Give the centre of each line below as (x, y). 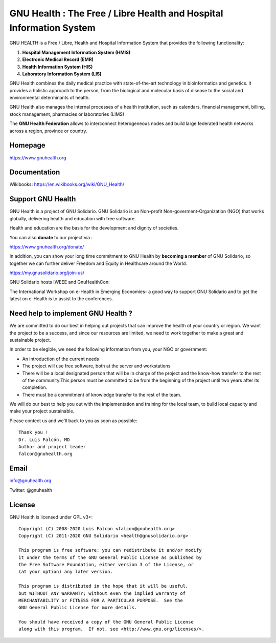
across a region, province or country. (48, 131)
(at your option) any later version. (66, 572)
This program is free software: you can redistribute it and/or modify (110, 550)
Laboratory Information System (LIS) (62, 74)
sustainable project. (30, 340)
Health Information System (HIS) (57, 67)
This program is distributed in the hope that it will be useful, (103, 586)
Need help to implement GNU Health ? (71, 313)
